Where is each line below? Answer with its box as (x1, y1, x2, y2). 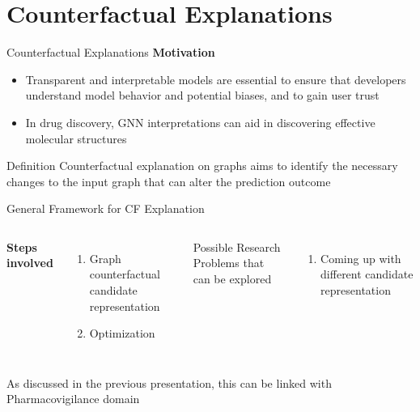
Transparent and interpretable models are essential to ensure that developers (25, 70, 406, 87)
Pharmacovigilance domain (6, 390, 140, 407)
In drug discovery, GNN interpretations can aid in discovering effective (25, 113, 375, 130)
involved (6, 254, 53, 271)
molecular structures (25, 130, 127, 147)
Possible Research (193, 238, 281, 255)
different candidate (320, 265, 414, 282)
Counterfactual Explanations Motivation (6, 44, 215, 61)
